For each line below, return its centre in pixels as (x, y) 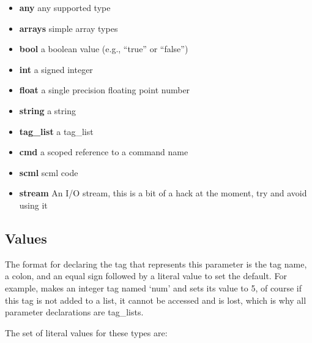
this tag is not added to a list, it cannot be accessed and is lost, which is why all (156, 300)
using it (33, 205)
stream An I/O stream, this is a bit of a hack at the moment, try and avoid (163, 193)
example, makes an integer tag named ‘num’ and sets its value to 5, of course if (153, 287)
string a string (47, 110)
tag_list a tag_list (56, 131)
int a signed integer (56, 69)
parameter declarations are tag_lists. (74, 312)
